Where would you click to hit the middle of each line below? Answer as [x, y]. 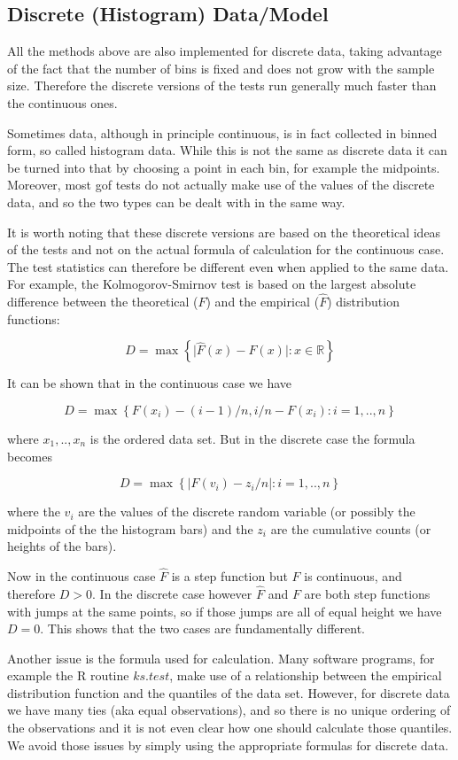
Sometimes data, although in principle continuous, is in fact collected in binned [222, 132]
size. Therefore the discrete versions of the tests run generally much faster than [222, 85]
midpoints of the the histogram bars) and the [130, 528]
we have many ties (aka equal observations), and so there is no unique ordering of [229, 710]
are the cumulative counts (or [351, 528]
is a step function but [229, 576]
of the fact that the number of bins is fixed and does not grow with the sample [221, 68]
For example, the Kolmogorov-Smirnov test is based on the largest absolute [212, 284]
